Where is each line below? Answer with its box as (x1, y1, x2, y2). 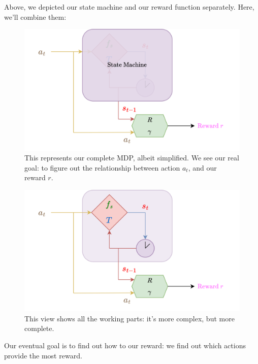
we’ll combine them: (4, 11, 67, 22)
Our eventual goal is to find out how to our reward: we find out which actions (4, 340, 246, 350)
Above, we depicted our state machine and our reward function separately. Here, (4, 2, 254, 12)
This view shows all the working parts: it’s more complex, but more (24, 313, 235, 323)
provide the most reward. (4, 350, 82, 360)
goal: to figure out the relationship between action (24, 162, 180, 173)
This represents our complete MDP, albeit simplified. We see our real (24, 152, 239, 163)
